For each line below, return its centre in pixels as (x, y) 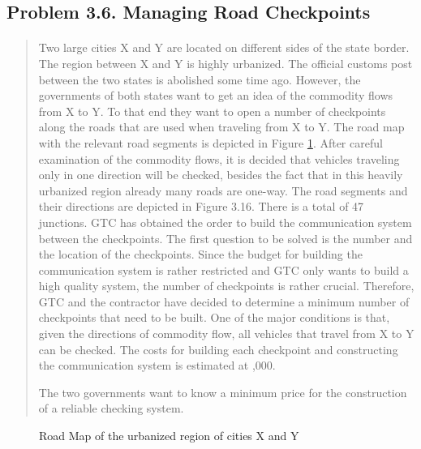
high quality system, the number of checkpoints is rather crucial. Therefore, (226, 286)
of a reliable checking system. (111, 408)
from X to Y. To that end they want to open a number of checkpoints (212, 111)
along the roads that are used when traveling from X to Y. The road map (221, 127)
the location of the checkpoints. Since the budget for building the (200, 254)
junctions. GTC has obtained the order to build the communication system (225, 222)
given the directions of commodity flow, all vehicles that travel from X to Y (226, 334)
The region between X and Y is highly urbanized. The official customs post (226, 63)
